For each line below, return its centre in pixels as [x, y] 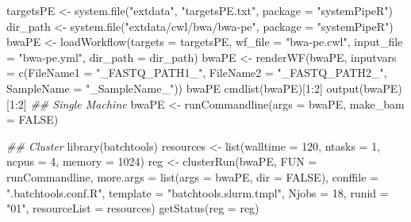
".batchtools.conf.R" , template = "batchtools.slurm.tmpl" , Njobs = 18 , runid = [198, 192]
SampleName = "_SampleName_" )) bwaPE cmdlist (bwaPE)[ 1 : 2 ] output [183, 88]
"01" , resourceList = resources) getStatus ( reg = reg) [133, 208]
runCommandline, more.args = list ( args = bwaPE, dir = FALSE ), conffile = [192, 176]
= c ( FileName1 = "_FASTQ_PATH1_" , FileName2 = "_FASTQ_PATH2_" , [197, 73]
